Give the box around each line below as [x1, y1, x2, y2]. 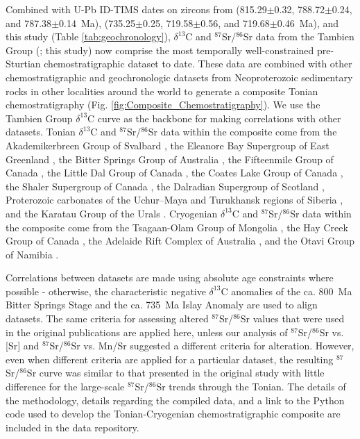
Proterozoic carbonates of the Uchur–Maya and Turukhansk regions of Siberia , [6, 192, 343, 207]
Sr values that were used [240, 311, 345, 326]
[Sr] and [6, 338, 40, 353]
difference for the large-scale [6, 379, 125, 394]
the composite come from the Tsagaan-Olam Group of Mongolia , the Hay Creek [6, 219, 348, 234]
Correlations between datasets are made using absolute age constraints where [6, 270, 334, 285]
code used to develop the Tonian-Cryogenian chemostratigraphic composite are [6, 406, 341, 421]
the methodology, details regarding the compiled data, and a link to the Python [6, 392, 345, 407]
